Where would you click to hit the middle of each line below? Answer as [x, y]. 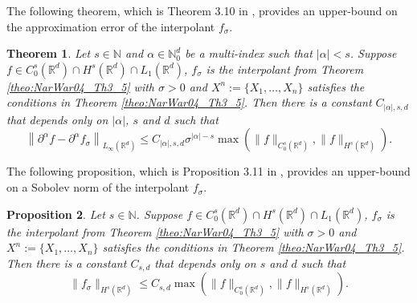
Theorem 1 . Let [49, 53]
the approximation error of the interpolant [111, 26]
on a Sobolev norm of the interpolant [98, 187]
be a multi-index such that [249, 53]
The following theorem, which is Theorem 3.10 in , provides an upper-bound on [202, 10]
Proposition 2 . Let [56, 214]
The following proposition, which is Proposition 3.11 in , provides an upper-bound [208, 171]
